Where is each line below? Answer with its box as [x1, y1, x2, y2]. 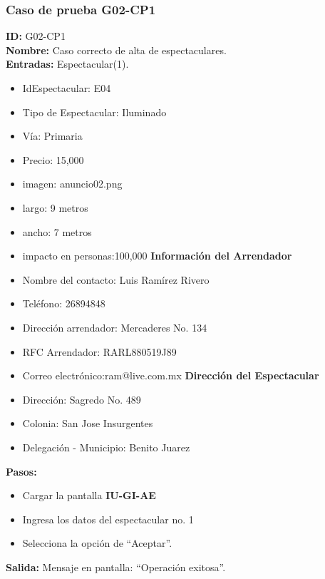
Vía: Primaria [22, 128, 83, 143]
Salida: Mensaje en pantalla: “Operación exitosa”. [6, 559, 226, 574]
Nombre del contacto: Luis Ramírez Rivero [22, 272, 210, 287]
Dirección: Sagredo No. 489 [22, 391, 141, 406]
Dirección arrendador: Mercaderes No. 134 [22, 319, 207, 334]
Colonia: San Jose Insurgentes [22, 416, 153, 431]
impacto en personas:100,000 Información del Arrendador [22, 248, 292, 263]
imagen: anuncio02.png [22, 176, 123, 191]
